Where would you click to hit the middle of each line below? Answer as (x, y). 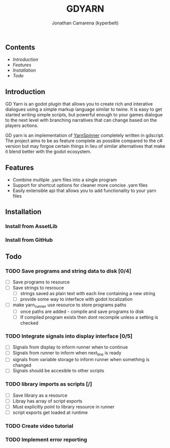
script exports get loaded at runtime (50, 412)
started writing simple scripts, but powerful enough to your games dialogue (84, 115)
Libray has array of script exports (47, 401)
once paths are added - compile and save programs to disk (82, 311)
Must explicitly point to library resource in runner (63, 406)
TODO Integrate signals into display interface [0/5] (69, 336)
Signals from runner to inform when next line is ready (67, 354)
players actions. (22, 125)
